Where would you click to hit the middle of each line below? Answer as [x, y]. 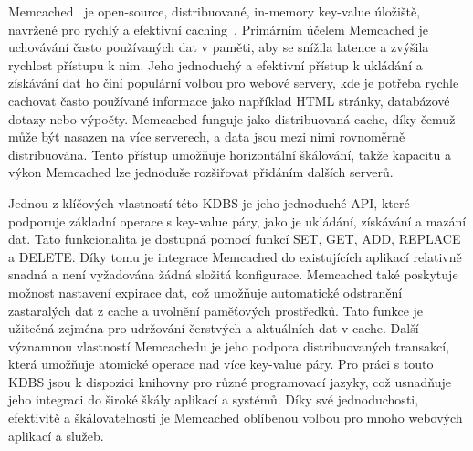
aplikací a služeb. [56, 435]
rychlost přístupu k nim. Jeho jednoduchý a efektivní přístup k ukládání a [215, 64]
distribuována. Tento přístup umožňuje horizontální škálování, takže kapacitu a [230, 154]
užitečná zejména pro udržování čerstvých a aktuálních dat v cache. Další [214, 328]
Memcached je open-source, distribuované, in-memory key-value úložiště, [215, 11]
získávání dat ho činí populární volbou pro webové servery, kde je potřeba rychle [234, 83]
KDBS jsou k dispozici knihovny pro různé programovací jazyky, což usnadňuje [230, 381]
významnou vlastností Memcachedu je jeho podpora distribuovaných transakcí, [229, 346]
